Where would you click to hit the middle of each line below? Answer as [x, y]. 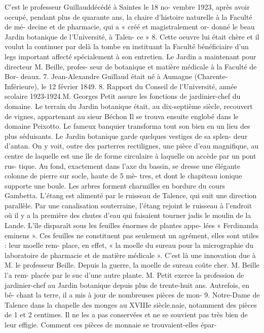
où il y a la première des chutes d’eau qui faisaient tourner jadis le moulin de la [128, 215]
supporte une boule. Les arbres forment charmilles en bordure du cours [115, 185]
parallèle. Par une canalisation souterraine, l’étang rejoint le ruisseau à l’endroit [128, 205]
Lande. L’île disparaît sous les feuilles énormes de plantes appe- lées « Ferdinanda [131, 225]
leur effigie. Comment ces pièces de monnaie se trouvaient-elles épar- [111, 324]
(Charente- [211, 76]
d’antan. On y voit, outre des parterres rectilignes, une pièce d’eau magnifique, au [131, 146]
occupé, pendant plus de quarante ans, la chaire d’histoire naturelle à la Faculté [128, 16]
